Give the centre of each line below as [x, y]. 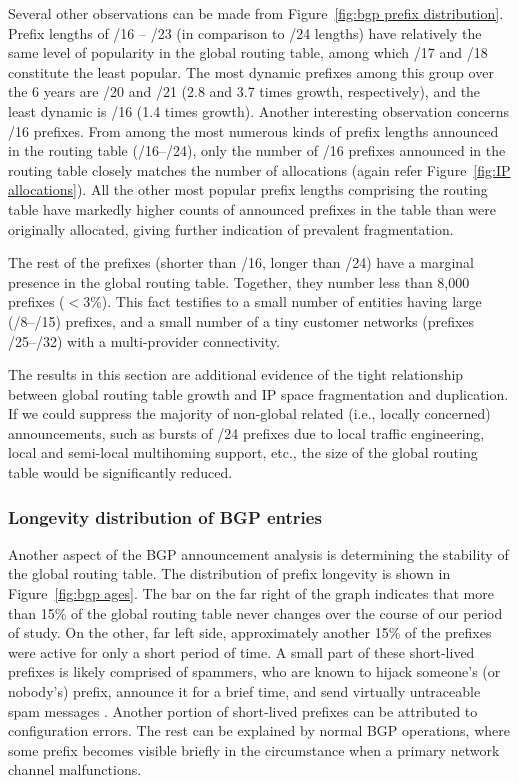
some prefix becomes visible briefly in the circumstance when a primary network [254, 749]
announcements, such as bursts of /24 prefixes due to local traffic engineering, [246, 432]
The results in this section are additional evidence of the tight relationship [236, 374]
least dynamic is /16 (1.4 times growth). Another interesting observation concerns [259, 110]
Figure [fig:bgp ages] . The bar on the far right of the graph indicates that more [251, 593]
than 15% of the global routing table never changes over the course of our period [255, 612]
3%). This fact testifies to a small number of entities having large [282, 301]
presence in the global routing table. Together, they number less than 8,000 [239, 281]
